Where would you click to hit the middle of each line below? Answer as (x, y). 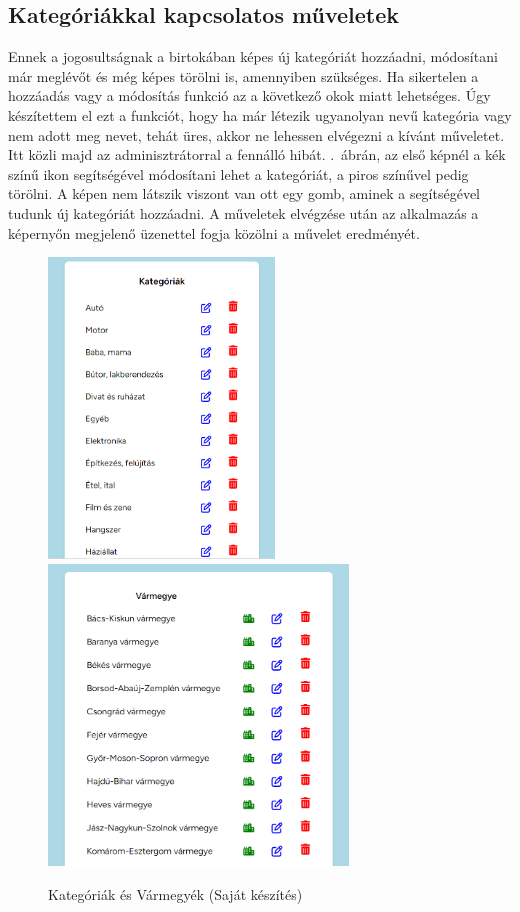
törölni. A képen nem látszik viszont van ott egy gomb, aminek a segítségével (244, 193)
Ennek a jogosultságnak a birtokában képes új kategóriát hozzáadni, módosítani (253, 56)
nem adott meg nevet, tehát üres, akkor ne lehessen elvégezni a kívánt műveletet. (256, 134)
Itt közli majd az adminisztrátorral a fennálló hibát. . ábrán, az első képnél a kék (257, 154)
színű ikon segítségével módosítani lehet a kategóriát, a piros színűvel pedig (238, 173)
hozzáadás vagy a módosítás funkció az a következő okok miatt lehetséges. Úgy (249, 95)
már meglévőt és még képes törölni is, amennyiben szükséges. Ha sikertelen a (243, 75)
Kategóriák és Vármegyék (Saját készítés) (175, 894)
